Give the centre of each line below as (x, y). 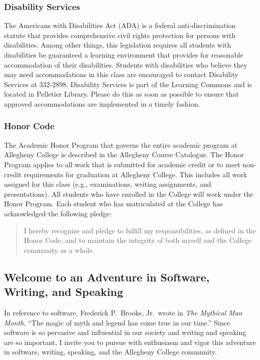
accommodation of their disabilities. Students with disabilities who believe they (126, 64)
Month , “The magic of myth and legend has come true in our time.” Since (117, 322)
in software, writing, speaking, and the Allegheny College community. (110, 352)
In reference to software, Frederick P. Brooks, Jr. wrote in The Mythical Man (123, 312)
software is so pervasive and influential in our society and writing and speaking (125, 332)
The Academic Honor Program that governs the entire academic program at (121, 144)
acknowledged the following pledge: (58, 213)
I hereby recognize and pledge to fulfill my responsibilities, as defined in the (140, 230)
